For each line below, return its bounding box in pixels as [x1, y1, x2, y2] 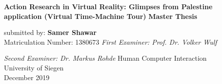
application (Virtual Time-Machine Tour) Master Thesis [4, 11, 198, 21]
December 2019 [4, 72, 50, 82]
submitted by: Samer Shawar [4, 27, 97, 37]
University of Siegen [4, 62, 64, 72]
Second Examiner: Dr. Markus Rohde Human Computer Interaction [4, 53, 207, 63]
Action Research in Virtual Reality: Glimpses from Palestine [4, 1, 213, 11]
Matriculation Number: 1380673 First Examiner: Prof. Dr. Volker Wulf [4, 36, 217, 47]
